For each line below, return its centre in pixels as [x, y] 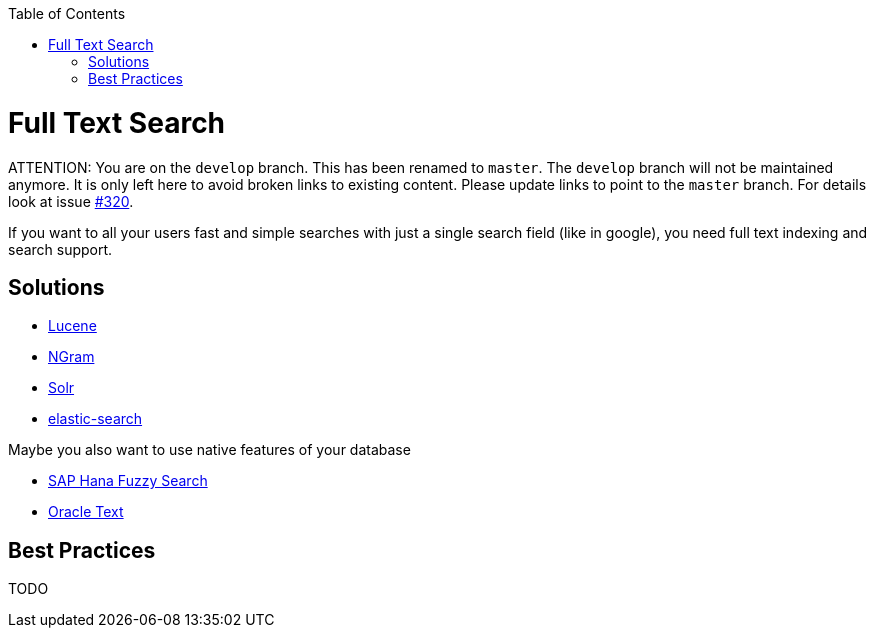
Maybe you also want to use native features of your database [209, 450]
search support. [60, 249]
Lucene [72, 326]
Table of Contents [67, 13]
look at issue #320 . [71, 201]
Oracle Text [86, 512]
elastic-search [95, 419]
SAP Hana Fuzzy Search [128, 481]
